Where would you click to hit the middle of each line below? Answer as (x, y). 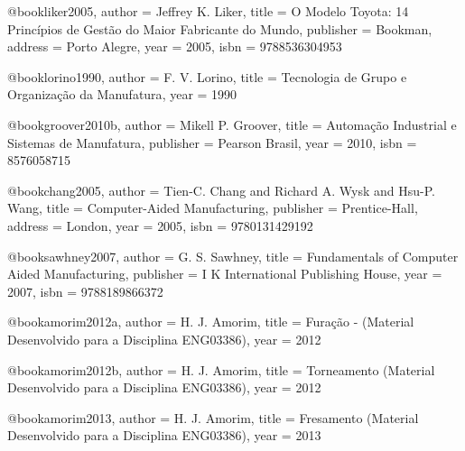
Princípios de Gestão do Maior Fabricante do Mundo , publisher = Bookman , (220, 28)
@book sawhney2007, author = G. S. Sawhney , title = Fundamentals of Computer (233, 256)
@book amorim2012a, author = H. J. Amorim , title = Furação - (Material (211, 322)
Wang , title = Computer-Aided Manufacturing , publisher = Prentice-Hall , (213, 208)
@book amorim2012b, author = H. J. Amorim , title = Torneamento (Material (221, 369)
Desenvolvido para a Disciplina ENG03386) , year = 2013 (164, 435)
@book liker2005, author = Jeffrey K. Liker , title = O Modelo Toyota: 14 (208, 11)
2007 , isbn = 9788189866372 (85, 291)
